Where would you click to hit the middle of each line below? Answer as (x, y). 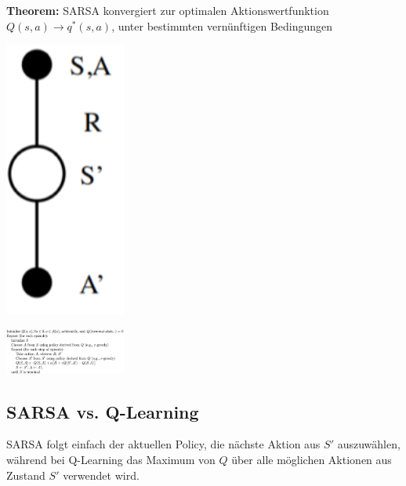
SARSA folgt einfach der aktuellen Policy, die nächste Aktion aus (163, 444)
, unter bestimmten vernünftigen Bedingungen (222, 25)
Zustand (26, 475)
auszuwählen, (369, 444)
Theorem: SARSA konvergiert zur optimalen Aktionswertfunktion (168, 10)
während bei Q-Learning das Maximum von (111, 460)
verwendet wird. (101, 475)
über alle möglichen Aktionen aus (312, 460)
